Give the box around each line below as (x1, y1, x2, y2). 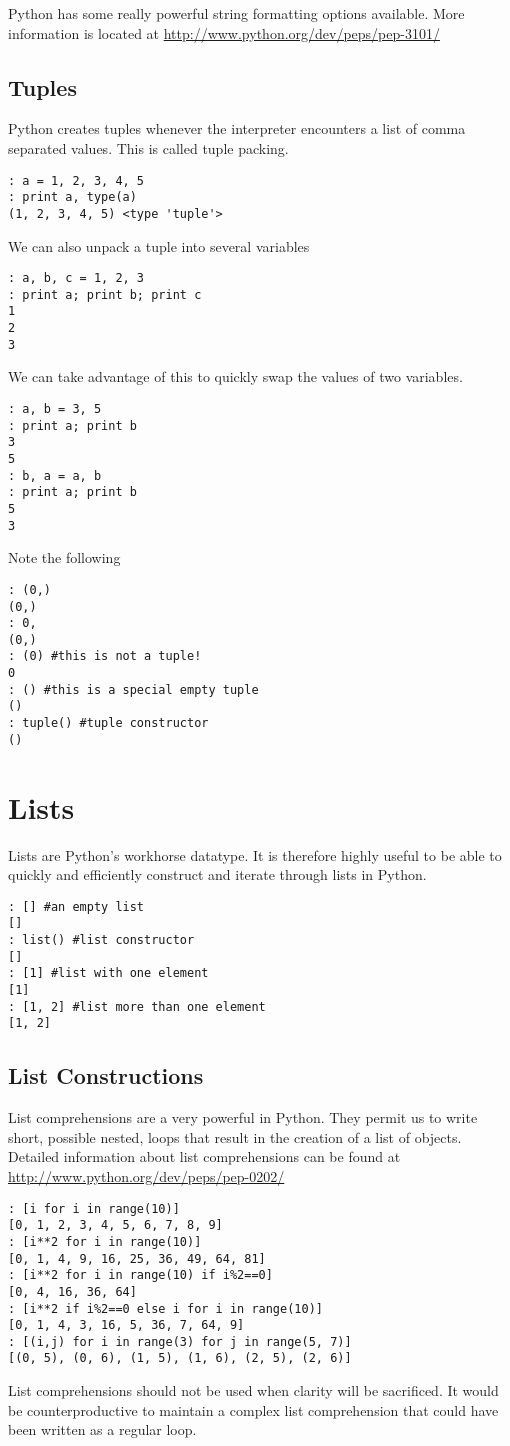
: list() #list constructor (8, 933, 195, 948)
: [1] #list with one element (8, 966, 209, 981)
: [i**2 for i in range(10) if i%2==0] (8, 1268, 273, 1283)
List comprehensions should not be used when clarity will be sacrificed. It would (8, 1380, 499, 1401)
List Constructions (8, 1060, 204, 1091)
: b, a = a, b (8, 468, 102, 483)
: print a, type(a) (8, 190, 137, 205)
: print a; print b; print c (8, 287, 202, 302)
